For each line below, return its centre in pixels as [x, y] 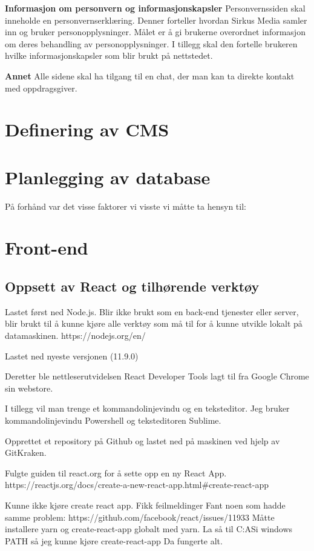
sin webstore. [29, 388]
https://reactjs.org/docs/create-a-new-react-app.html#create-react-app [137, 485]
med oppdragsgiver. [41, 88]
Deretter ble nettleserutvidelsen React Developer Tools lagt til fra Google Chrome [157, 376]
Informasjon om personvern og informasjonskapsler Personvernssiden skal [155, 8]
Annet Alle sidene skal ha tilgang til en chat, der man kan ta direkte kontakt [150, 75]
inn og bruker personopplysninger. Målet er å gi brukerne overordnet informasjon [155, 32]
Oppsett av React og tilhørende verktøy [132, 286]
